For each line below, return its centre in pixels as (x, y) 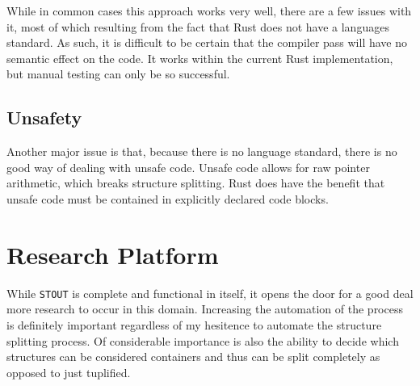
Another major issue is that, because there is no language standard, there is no (202, 151)
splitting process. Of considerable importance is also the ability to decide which (203, 340)
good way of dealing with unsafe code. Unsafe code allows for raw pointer (188, 167)
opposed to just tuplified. (69, 372)
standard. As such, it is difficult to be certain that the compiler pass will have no (207, 42)
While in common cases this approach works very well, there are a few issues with (209, 10)
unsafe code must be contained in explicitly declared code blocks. (168, 198)
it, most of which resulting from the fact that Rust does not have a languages (198, 26)
